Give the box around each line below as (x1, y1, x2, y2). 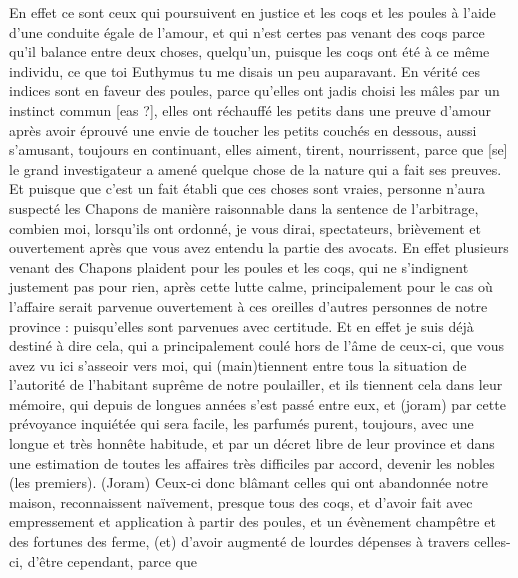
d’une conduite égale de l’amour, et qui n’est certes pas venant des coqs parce (9, 21, 485, 42)
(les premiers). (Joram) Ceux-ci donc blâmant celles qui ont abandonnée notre (9, 472, 488, 493)
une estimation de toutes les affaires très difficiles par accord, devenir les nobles (9, 452, 495, 473)
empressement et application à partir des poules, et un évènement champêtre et (9, 511, 496, 532)
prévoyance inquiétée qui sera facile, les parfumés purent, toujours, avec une (9, 413, 474, 434)
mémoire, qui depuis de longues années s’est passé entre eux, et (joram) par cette (9, 393, 506, 414)
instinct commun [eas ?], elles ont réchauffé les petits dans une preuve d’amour (9, 99, 491, 120)
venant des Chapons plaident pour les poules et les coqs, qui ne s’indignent (9, 256, 469, 277)
